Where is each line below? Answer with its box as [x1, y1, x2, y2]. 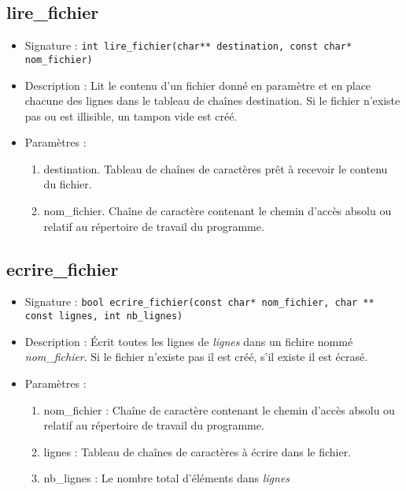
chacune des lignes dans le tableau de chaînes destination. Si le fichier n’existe [24, 92, 400, 109]
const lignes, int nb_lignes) [24, 311, 183, 322]
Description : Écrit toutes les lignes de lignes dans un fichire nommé [24, 333, 353, 349]
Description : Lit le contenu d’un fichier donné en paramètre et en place [24, 76, 371, 93]
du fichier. [43, 176, 92, 192]
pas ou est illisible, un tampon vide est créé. [24, 107, 238, 124]
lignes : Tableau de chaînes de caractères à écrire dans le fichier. [43, 443, 352, 459]
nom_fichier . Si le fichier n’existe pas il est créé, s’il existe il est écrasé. [24, 348, 368, 365]
